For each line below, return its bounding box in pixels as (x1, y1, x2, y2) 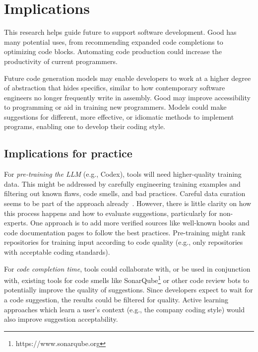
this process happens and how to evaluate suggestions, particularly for (4, 208, 217, 218)
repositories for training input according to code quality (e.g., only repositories (4, 237, 243, 247)
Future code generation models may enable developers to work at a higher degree (4, 72, 251, 83)
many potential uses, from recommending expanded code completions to (4, 36, 223, 47)
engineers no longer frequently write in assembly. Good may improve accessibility (4, 92, 251, 102)
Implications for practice (4, 145, 132, 161)
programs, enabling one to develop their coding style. (4, 121, 166, 132)
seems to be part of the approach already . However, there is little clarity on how (4, 198, 252, 209)
